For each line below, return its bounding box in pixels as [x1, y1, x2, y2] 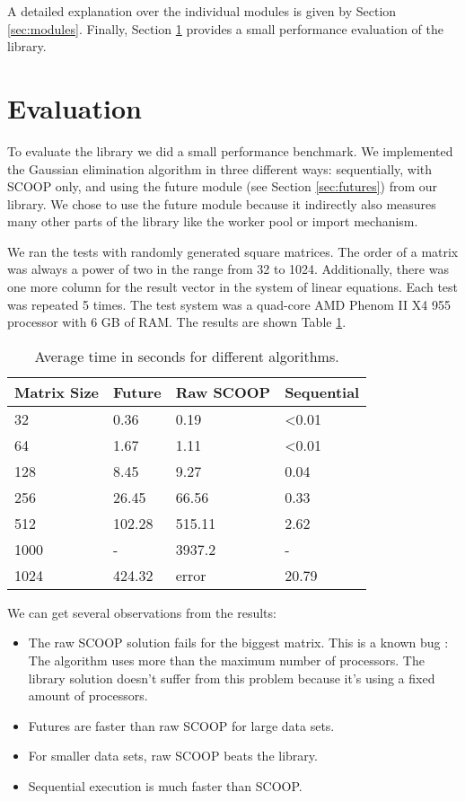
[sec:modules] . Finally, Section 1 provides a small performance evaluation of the [7, 19, 443, 38]
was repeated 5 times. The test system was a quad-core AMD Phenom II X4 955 [7, 295, 451, 313]
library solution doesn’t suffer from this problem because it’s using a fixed [28, 668, 435, 687]
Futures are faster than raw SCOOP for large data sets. [28, 716, 335, 735]
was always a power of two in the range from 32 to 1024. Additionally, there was [7, 260, 449, 278]
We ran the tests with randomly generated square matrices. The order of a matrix [7, 242, 459, 260]
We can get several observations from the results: [7, 603, 276, 621]
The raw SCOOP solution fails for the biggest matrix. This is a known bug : [28, 633, 449, 652]
